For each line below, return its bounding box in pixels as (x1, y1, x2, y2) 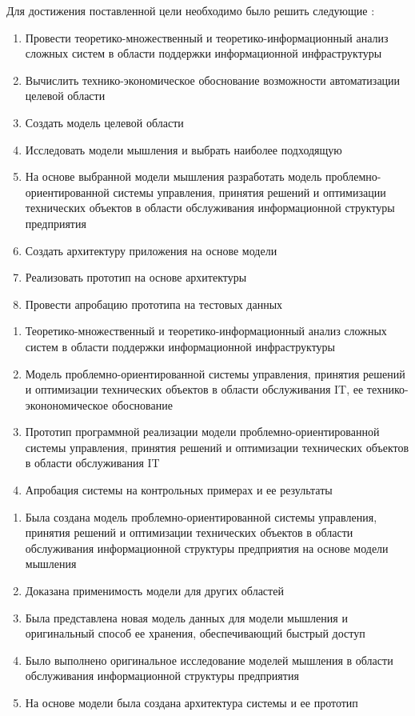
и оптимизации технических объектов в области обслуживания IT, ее (25, 381, 364, 398)
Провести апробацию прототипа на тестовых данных (25, 295, 283, 312)
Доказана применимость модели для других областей (25, 582, 284, 599)
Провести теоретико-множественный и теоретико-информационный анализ (25, 29, 389, 46)
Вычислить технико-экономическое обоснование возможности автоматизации (25, 71, 401, 88)
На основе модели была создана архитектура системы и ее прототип (25, 694, 358, 710)
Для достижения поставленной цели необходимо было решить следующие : (6, 2, 375, 18)
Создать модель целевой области (25, 114, 184, 130)
